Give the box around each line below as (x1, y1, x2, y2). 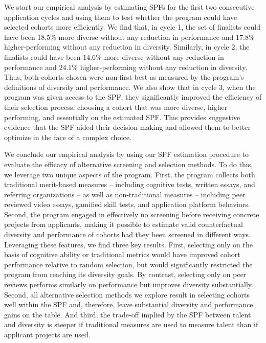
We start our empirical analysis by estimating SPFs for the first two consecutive (4, 2, 255, 12)
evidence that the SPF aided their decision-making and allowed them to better (4, 122, 251, 132)
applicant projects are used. (4, 329, 91, 339)
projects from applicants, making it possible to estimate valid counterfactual (4, 219, 243, 230)
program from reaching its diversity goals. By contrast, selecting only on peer (4, 269, 247, 280)
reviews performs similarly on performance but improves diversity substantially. (4, 279, 253, 290)
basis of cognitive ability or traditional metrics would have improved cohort (4, 249, 240, 260)
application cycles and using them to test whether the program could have (4, 11, 237, 22)
